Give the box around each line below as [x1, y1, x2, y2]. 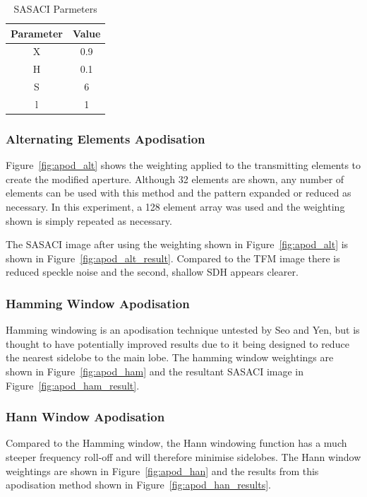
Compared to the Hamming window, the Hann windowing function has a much [6, 435, 347, 450]
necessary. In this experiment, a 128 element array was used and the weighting [6, 199, 345, 214]
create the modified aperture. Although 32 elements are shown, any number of [6, 171, 344, 186]
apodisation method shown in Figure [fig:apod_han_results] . [6, 477, 271, 492]
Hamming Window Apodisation [6, 294, 190, 312]
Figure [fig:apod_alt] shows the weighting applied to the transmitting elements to [6, 158, 361, 173]
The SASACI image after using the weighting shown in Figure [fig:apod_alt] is [6, 237, 349, 252]
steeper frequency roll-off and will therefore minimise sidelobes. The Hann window [6, 450, 361, 464]
